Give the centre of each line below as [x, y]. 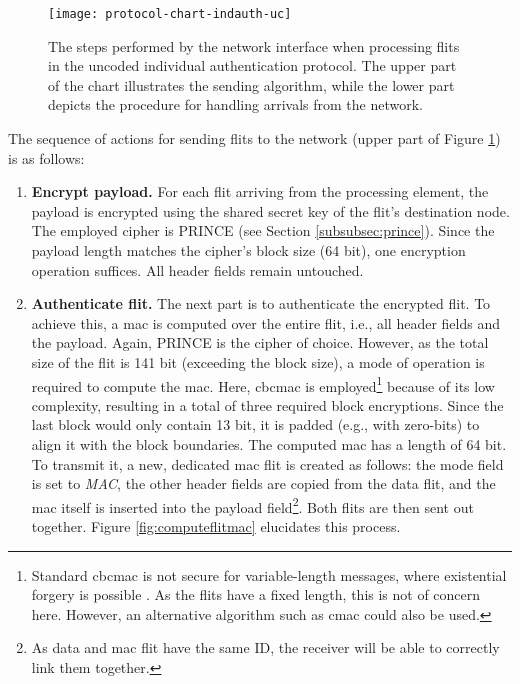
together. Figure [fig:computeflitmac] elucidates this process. [216, 526]
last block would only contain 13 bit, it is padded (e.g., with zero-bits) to [255, 424]
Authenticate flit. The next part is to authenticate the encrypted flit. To [261, 303]
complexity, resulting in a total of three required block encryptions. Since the [267, 404]
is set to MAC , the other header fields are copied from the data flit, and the [263, 483]
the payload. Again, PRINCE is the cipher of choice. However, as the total [260, 342]
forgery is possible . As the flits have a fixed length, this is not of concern [256, 594]
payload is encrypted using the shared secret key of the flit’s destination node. [270, 210]
